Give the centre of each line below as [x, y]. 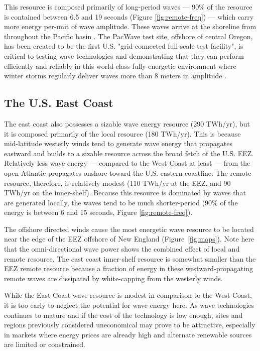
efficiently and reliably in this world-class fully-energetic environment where [120, 66]
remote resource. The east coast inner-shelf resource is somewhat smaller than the [130, 258]
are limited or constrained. [45, 344]
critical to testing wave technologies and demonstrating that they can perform [124, 55]
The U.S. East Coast [59, 103]
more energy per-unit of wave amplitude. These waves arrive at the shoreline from [130, 26]
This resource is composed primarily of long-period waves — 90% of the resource [128, 7]
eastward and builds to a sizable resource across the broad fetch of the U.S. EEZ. [129, 153]
